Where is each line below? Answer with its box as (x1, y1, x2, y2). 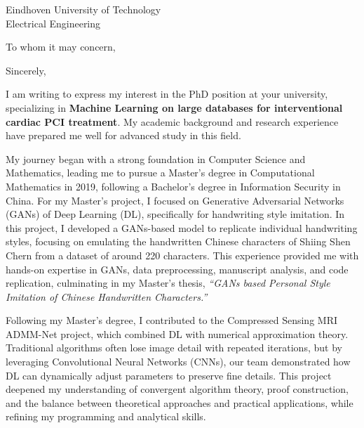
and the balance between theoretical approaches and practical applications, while (6, 395, 353, 410)
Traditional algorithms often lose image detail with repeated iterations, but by (6, 340, 342, 355)
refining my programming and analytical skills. (6, 409, 206, 424)
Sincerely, (6, 63, 46, 77)
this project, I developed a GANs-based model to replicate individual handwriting (6, 220, 358, 235)
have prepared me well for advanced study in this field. (6, 128, 241, 143)
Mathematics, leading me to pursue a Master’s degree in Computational (6, 165, 315, 180)
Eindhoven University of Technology (6, 2, 161, 16)
